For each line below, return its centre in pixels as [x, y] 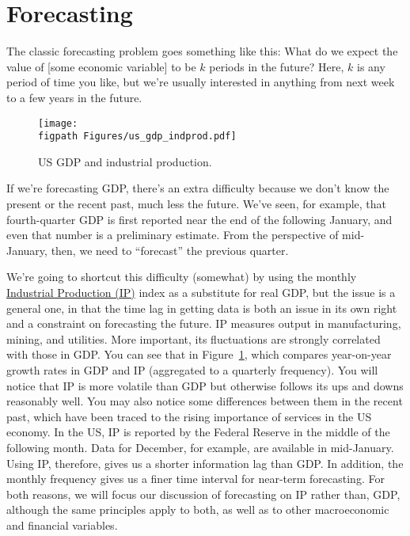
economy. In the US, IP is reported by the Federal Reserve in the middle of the [198, 432]
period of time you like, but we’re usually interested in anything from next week [201, 82]
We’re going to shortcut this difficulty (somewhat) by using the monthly [182, 277]
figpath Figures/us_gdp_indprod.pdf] [137, 137]
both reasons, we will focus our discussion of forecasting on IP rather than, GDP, [203, 494]
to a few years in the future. [74, 97]
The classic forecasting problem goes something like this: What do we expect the [202, 51]
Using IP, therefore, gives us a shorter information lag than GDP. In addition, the [205, 463]
